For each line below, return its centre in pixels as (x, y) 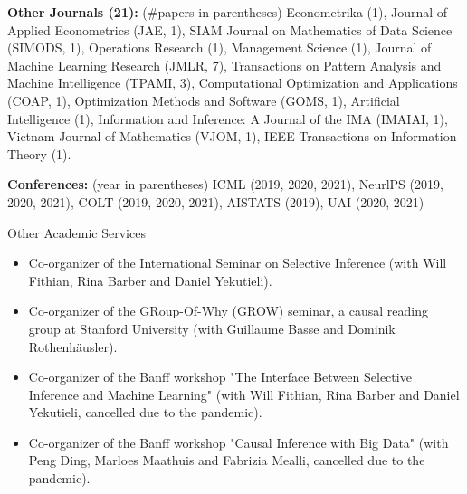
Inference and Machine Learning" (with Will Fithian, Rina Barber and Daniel (244, 394)
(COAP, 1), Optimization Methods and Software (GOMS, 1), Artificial (204, 100)
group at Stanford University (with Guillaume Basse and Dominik (212, 328)
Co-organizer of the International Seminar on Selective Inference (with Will (238, 263)
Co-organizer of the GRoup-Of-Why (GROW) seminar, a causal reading (228, 311)
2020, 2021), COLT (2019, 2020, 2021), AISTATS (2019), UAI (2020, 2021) (216, 201)
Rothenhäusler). (73, 346)
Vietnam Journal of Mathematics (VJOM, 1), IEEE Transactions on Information (232, 136)
